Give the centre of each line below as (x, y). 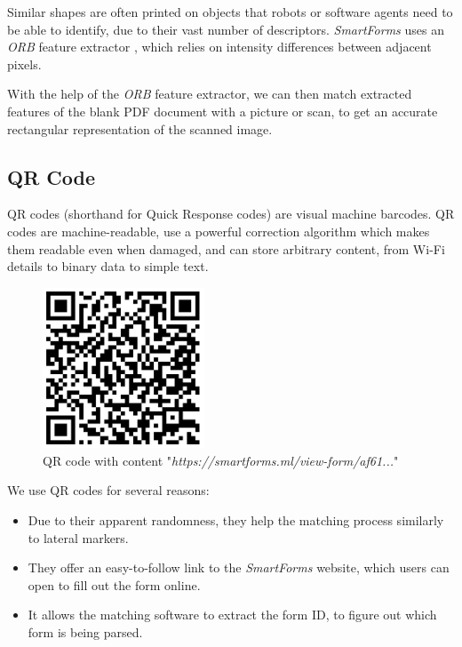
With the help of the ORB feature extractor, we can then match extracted (210, 94)
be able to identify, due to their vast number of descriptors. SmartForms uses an (226, 29)
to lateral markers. (78, 537)
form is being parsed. (85, 631)
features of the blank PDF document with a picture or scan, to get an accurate (223, 111)
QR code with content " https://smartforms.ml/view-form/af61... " (221, 460)
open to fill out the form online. (114, 584)
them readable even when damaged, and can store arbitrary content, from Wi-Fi (226, 248)
